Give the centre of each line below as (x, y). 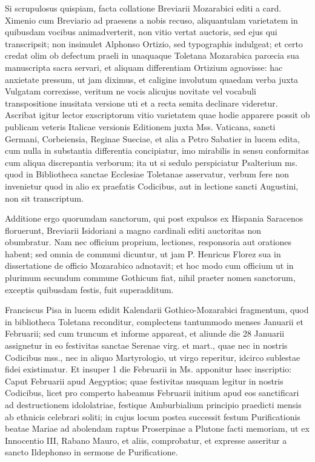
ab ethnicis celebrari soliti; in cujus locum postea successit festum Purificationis (153, 416)
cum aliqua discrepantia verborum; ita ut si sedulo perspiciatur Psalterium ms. (151, 162)
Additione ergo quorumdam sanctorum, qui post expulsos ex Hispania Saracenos (154, 218)
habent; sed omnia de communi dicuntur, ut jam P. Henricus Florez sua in (143, 253)
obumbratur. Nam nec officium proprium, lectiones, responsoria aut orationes (148, 242)
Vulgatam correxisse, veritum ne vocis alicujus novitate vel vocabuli (131, 91)
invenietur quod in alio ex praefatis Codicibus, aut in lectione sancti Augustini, (152, 186)
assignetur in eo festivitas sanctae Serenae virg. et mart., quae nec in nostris (146, 345)
